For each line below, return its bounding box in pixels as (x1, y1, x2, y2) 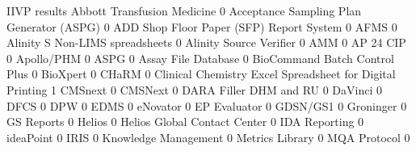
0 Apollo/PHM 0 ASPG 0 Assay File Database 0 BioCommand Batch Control (6, 49, 394, 66)
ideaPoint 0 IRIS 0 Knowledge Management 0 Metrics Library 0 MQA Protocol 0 (6, 128, 410, 145)
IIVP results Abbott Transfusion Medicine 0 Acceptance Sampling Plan (6, 2, 362, 19)
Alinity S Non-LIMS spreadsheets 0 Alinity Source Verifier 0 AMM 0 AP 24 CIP (6, 34, 406, 51)
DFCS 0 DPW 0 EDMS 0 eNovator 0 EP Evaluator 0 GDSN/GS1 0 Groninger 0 (6, 97, 407, 114)
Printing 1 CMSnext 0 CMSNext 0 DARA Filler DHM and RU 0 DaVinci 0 (6, 81, 383, 98)
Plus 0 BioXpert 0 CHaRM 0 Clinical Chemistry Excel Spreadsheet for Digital (6, 65, 396, 82)
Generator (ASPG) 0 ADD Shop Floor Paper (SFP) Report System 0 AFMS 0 (6, 18, 397, 35)
